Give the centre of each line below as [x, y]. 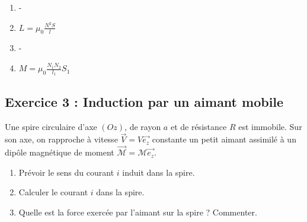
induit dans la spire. [159, 172]
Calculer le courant [53, 192]
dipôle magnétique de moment [60, 152]
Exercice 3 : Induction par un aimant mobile [144, 101]
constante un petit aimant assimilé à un [224, 139]
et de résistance [199, 126]
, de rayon [143, 126]
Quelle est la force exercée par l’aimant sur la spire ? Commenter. [138, 212]
